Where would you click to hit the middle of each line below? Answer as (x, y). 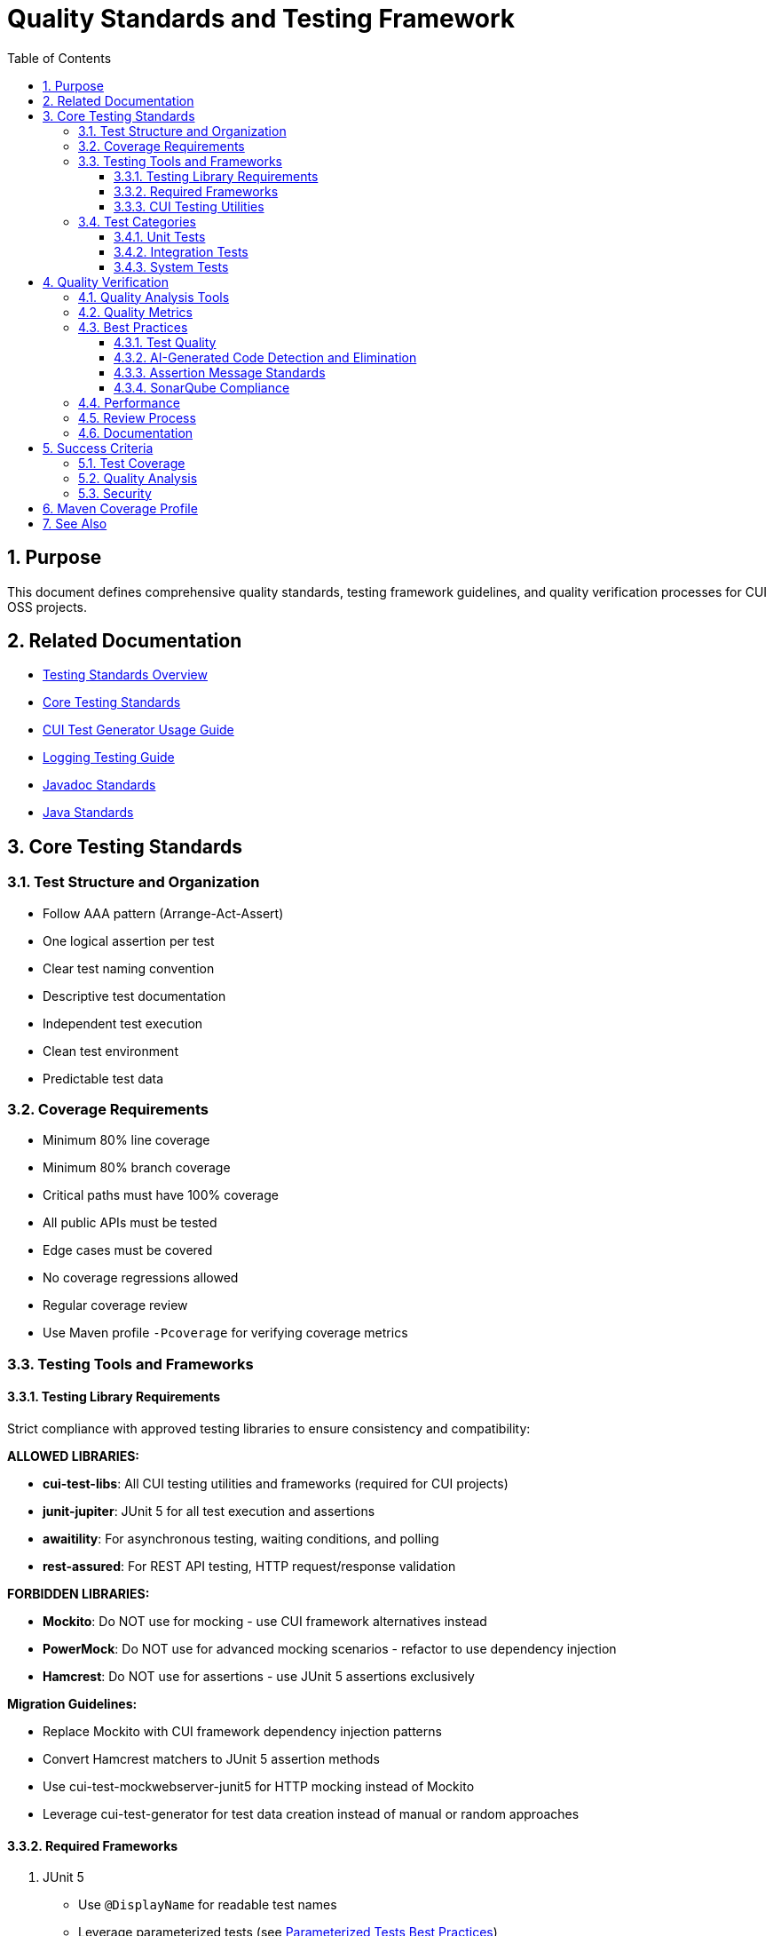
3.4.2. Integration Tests (181, 251)
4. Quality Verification (106, 282)
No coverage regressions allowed (141, 1278)
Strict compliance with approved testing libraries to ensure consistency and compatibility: (269, 1428)
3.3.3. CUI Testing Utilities (189, 206)
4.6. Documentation (136, 432)
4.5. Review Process (137, 417)
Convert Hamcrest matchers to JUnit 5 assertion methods (211, 1759)
